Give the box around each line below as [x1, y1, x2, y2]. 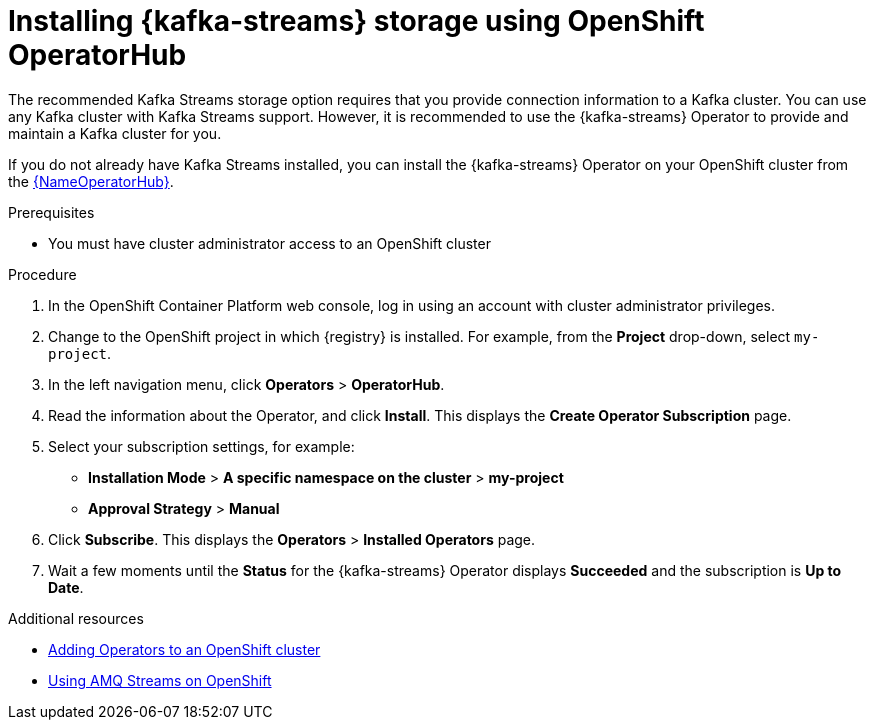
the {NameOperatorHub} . [8, 172, 174, 190]
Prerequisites [8, 203, 95, 221]
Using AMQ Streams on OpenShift [48, 671, 272, 689]
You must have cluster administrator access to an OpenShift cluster [48, 234, 491, 252]
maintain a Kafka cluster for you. [8, 124, 222, 142]
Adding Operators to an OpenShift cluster [48, 640, 321, 658]
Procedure [8, 265, 77, 283]
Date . [48, 578, 84, 596]
